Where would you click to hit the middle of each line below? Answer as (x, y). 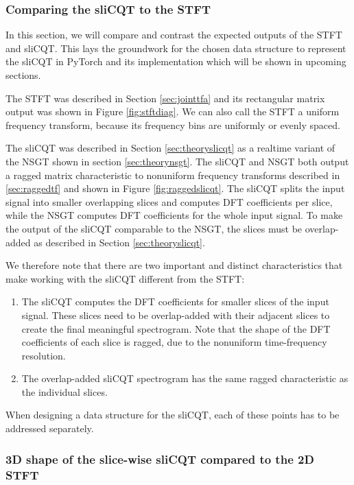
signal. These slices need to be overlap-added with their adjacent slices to (176, 315)
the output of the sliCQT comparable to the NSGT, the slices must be (154, 228)
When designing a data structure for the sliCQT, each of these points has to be (173, 415)
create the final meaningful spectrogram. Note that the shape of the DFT (176, 328)
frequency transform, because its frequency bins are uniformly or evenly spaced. (173, 125)
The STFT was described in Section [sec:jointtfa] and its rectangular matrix (165, 98)
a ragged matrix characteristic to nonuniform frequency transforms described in (173, 175)
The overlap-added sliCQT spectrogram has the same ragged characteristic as (185, 378)
